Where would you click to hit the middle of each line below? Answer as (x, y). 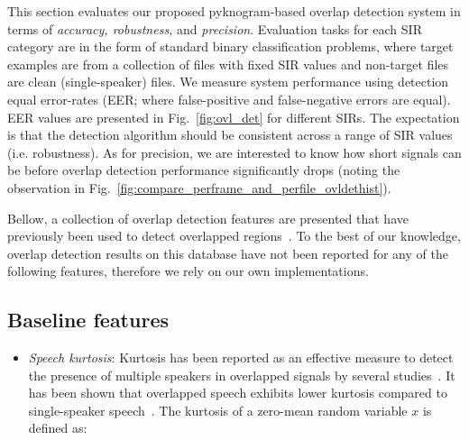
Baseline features (88, 320)
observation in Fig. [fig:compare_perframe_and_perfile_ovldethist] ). (199, 187)
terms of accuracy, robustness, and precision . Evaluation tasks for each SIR (215, 28)
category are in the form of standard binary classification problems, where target (230, 46)
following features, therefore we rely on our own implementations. (188, 271)
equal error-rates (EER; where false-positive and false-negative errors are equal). (229, 99)
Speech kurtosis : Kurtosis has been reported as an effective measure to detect (241, 357)
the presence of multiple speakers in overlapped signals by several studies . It (242, 375)
